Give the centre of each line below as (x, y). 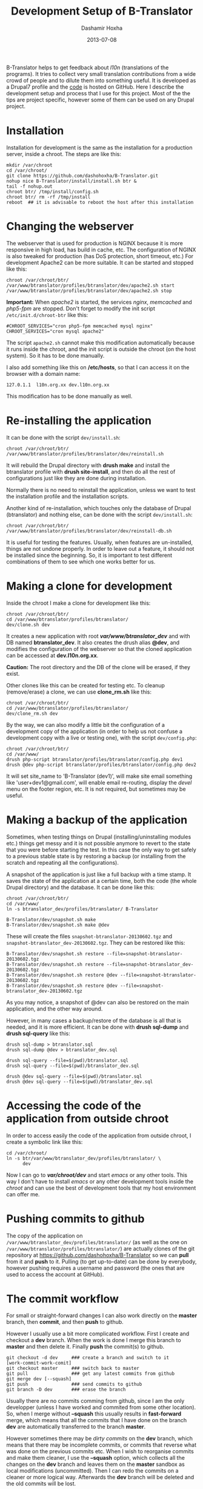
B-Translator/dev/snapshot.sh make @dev (58, 925)
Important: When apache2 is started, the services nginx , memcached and (99, 302)
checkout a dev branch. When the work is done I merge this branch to (94, 1340)
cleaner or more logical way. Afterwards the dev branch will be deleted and (100, 1477)
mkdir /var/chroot (29, 165)
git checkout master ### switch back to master (73, 1368)
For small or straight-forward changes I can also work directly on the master (102, 1315)
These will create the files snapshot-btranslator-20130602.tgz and (89, 936)
